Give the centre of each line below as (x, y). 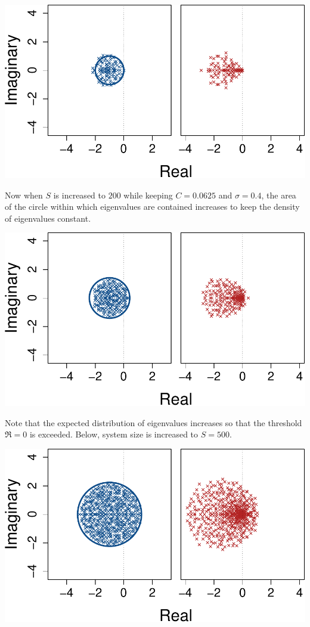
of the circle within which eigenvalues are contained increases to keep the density (152, 207)
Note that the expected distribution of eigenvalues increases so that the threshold (154, 422)
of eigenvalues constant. (48, 218)
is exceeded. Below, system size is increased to (114, 434)
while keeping (148, 195)
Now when (24, 195)
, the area (279, 195)
